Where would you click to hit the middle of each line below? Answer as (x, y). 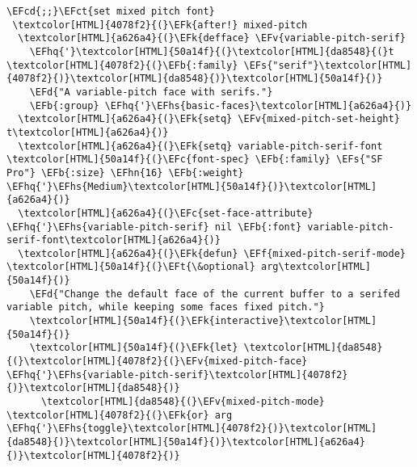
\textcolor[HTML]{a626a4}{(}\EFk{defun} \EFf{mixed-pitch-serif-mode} (212, 253)
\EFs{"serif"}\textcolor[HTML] (328, 65)
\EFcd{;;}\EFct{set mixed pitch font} (111, 11)
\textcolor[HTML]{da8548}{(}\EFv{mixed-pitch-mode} (183, 402)
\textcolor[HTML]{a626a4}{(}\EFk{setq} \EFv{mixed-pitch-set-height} (209, 119)
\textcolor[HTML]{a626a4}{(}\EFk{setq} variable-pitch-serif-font (200, 146)
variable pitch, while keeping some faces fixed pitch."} (166, 307)
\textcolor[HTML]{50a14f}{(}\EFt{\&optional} (131, 267)
